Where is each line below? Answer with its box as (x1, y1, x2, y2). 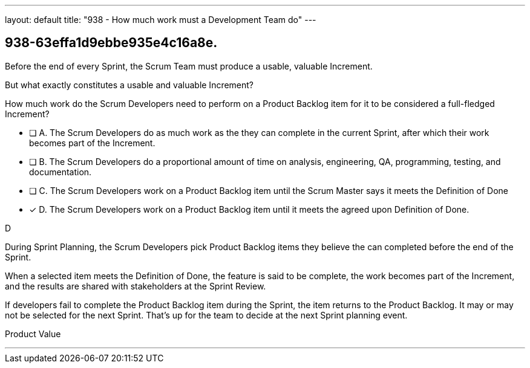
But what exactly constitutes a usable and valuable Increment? (5, 79, 254, 90)
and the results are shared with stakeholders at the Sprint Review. (5, 280, 266, 291)
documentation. (29, 166, 92, 177)
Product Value (5, 328, 61, 339)
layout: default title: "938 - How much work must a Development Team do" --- (5, 15, 316, 25)
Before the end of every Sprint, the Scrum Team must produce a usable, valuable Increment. (5, 60, 373, 71)
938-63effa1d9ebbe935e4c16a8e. (5, 35, 218, 51)
